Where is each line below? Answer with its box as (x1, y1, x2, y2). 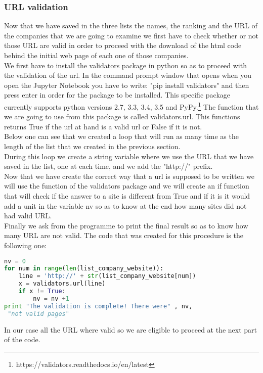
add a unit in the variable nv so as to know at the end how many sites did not (4, 200, 247, 211)
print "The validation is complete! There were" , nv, (4, 302, 193, 310)
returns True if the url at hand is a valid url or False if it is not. (4, 121, 202, 131)
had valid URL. (4, 210, 52, 221)
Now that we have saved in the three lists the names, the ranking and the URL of (4, 20, 257, 31)
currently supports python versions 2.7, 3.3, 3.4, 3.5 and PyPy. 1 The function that (4, 100, 259, 112)
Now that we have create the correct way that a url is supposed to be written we (4, 170, 255, 181)
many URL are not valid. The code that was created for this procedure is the (4, 230, 243, 241)
